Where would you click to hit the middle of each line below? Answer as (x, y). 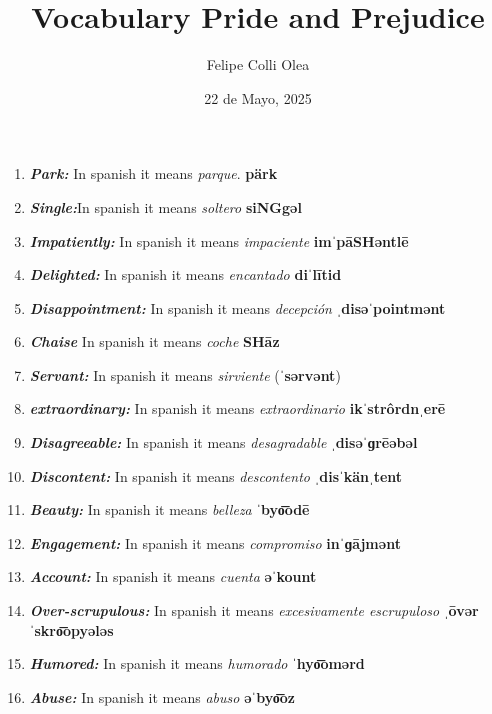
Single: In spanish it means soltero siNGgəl (165, 206)
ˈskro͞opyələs (71, 629)
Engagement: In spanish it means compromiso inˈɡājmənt (215, 542)
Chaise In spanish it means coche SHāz (154, 341)
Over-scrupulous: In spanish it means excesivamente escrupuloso (234, 610)
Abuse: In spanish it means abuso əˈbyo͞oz (162, 696)
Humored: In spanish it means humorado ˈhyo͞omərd (197, 663)
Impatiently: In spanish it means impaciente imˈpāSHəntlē (219, 240)
